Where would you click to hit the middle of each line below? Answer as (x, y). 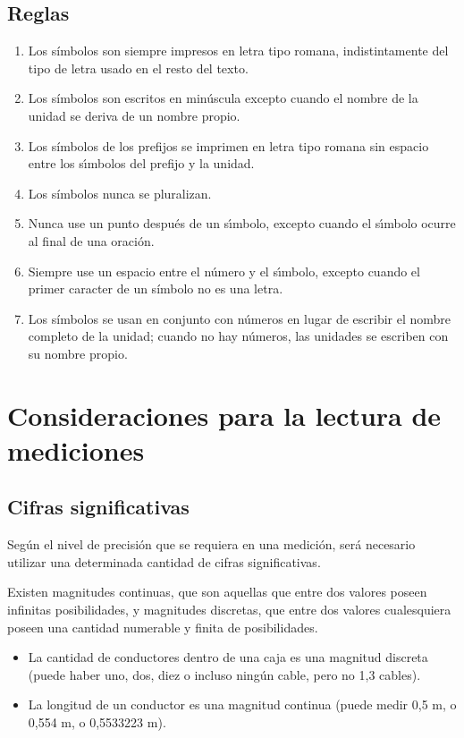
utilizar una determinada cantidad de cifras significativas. (164, 561)
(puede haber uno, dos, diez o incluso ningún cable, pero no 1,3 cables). (224, 674)
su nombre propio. (78, 353)
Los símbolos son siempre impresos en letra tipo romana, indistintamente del (238, 51)
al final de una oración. (91, 240)
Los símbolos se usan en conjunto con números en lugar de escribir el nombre (240, 318)
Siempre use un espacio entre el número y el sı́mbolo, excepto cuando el (224, 271)
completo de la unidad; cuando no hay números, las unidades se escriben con (238, 336)
